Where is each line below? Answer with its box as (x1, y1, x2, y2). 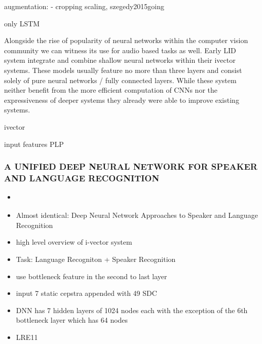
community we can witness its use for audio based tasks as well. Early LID (4, 45, 236, 55)
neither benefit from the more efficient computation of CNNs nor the (4, 85, 217, 95)
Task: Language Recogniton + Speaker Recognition (16, 254, 176, 264)
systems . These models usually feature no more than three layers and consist (4, 64, 242, 75)
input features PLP (4, 138, 64, 149)
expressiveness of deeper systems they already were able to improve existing (4, 94, 239, 105)
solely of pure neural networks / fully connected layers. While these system (4, 74, 237, 85)
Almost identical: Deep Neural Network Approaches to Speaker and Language (16, 210, 258, 220)
